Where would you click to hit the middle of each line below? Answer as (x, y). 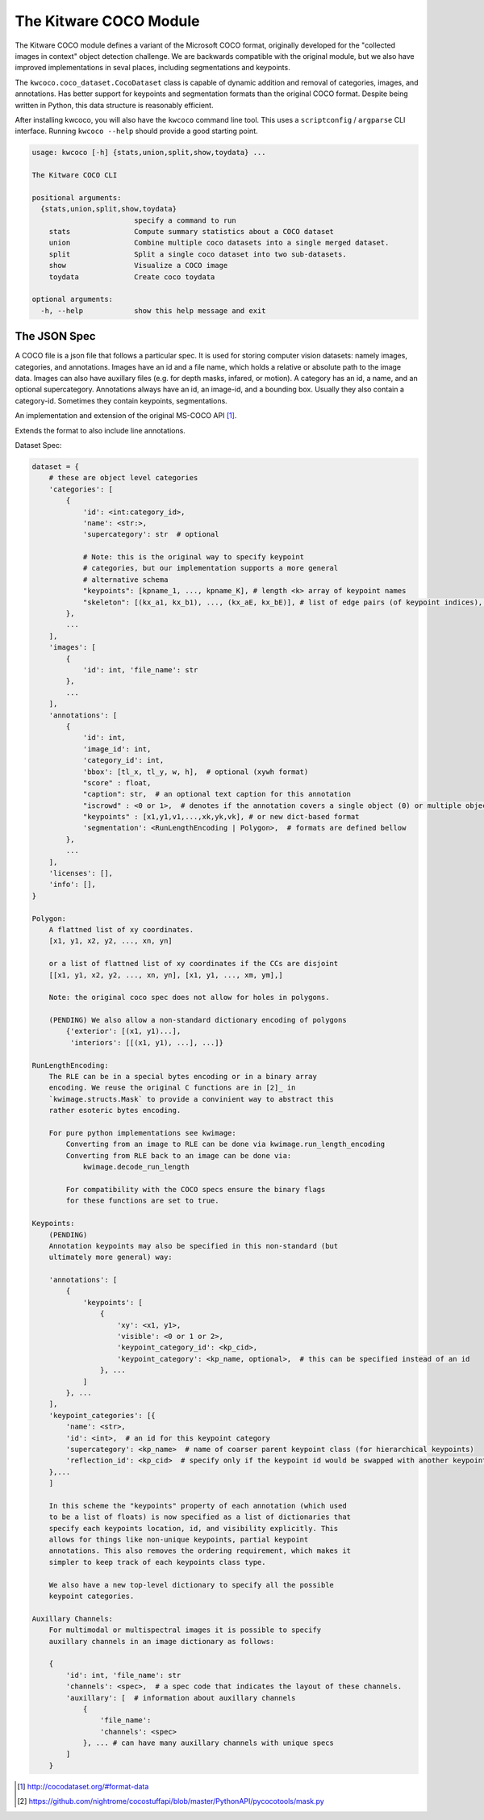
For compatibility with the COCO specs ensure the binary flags (196, 1189)
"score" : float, (117, 782)
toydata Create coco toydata (132, 277)
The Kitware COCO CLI (75, 175)
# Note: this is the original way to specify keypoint (194, 557)
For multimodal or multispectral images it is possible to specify (185, 1630)
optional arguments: (72, 299)
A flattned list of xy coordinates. (121, 929)
